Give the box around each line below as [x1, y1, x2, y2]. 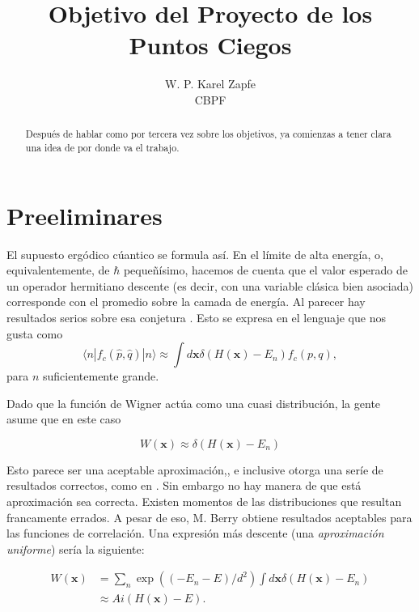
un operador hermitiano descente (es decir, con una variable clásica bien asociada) [6, 277, 413, 294]
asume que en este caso [6, 410, 121, 427]
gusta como [6, 325, 63, 342]
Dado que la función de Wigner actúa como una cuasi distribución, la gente [6, 394, 381, 411]
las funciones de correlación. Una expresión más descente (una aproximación [6, 525, 384, 542]
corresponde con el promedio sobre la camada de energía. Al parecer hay [6, 293, 366, 310]
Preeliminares [6, 198, 163, 232]
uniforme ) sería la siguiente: [6, 540, 145, 557]
